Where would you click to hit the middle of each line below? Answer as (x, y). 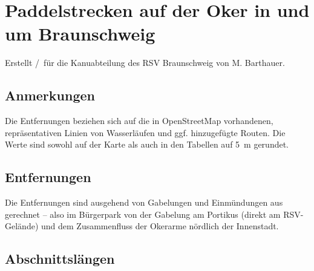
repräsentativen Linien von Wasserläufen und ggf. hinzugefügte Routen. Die (145, 132)
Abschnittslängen (60, 259)
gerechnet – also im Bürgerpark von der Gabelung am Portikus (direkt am (143, 214)
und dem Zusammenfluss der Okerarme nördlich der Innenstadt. (160, 226)
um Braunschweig (80, 34)
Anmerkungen (50, 95)
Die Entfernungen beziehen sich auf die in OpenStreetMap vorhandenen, (139, 121)
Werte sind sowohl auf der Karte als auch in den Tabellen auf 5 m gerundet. (147, 144)
